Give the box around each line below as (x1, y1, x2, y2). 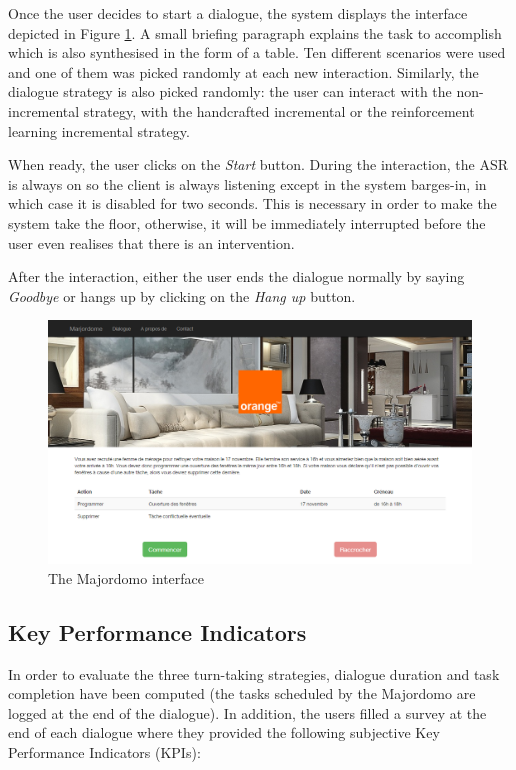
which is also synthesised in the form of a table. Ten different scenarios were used (8, 42, 506, 63)
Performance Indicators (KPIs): (8, 741, 201, 762)
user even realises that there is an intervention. (8, 232, 295, 253)
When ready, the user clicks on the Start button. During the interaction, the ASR (8, 154, 508, 175)
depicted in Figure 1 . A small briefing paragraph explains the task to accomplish (8, 22, 502, 43)
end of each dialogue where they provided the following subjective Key (8, 722, 440, 743)
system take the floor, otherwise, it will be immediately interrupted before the (8, 212, 486, 233)
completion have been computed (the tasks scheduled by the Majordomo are (8, 683, 476, 704)
